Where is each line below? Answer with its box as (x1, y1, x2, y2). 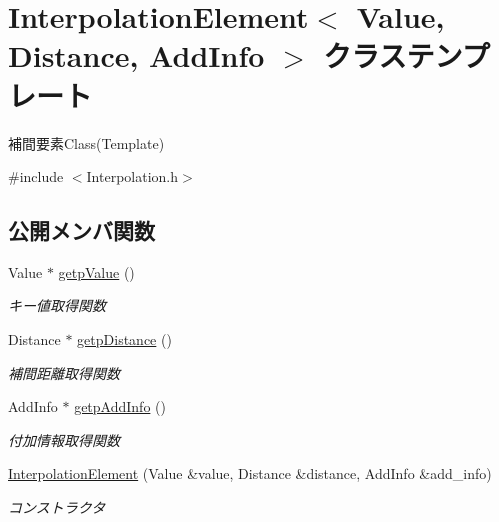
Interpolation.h (86, 166, 179, 187)
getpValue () (58, 261, 135, 282)
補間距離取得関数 (8, 362, 120, 383)
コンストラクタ (8, 497, 106, 518)
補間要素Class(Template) (8, 132, 165, 153)
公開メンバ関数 (8, 215, 155, 246)
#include (8, 166, 64, 187)
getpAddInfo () (74, 396, 166, 417)
